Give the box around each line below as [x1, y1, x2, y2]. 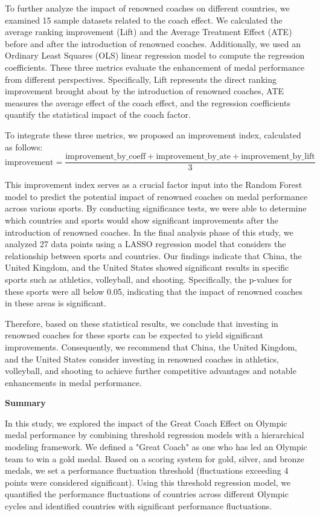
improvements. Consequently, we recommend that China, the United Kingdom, [5, 340, 298, 353]
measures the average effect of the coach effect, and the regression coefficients [5, 96, 290, 109]
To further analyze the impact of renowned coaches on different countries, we [5, 2, 290, 14]
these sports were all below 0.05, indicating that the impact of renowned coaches [5, 285, 303, 297]
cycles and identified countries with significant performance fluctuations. [5, 500, 272, 512]
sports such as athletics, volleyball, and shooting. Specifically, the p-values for [5, 273, 292, 285]
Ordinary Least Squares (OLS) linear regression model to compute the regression [5, 49, 305, 62]
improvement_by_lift [241, 152, 315, 161]
